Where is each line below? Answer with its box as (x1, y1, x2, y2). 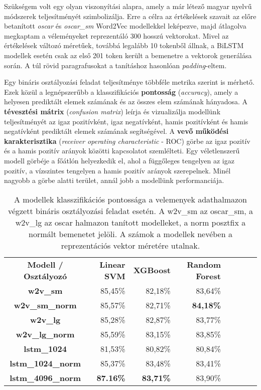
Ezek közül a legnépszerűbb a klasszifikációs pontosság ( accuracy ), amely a (4, 86, 238, 97)
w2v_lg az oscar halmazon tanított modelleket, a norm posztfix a (15, 216, 246, 228)
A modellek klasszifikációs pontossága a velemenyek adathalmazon (14, 193, 247, 205)
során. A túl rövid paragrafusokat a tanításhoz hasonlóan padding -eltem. (4, 60, 227, 70)
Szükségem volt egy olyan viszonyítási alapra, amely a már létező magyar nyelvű (4, 1, 252, 11)
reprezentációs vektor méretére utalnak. (61, 239, 200, 251)
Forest (196, 270, 221, 282)
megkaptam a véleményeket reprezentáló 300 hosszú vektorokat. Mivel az (4, 30, 229, 41)
